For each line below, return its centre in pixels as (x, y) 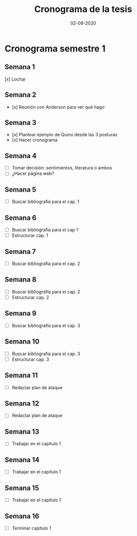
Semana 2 (21, 95)
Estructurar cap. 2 (30, 297)
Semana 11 (21, 375)
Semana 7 (20, 251)
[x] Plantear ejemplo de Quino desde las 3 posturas (65, 135)
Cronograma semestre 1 (55, 48)
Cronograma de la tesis (83, 9)
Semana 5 (20, 190)
